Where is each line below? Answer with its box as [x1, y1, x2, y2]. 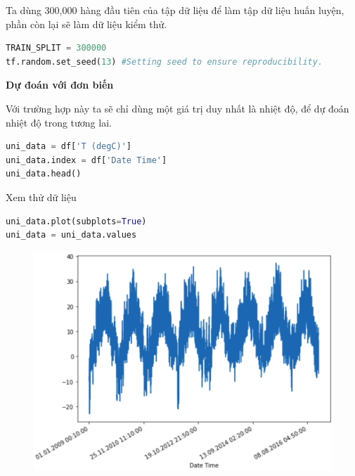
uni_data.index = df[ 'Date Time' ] [6, 155, 167, 165]
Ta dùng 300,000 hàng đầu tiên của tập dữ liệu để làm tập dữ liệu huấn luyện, [6, 3, 344, 17]
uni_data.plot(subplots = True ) [6, 216, 147, 226]
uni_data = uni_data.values [6, 230, 137, 240]
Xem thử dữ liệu [6, 189, 77, 204]
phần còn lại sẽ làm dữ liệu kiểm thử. [6, 16, 167, 31]
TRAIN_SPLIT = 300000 [6, 43, 107, 53]
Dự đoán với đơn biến [6, 77, 114, 92]
